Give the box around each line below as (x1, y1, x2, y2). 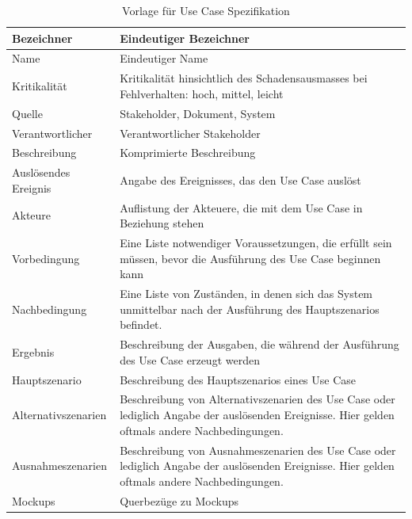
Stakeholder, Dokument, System (120, 105, 276, 121)
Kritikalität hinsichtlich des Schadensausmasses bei (120, 70, 368, 86)
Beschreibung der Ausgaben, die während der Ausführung (120, 336, 399, 353)
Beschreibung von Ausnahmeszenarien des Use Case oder (120, 441, 396, 458)
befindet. (120, 316, 162, 333)
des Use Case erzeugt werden (120, 351, 260, 368)
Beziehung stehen (120, 215, 204, 231)
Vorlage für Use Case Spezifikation (122, 2, 290, 18)
